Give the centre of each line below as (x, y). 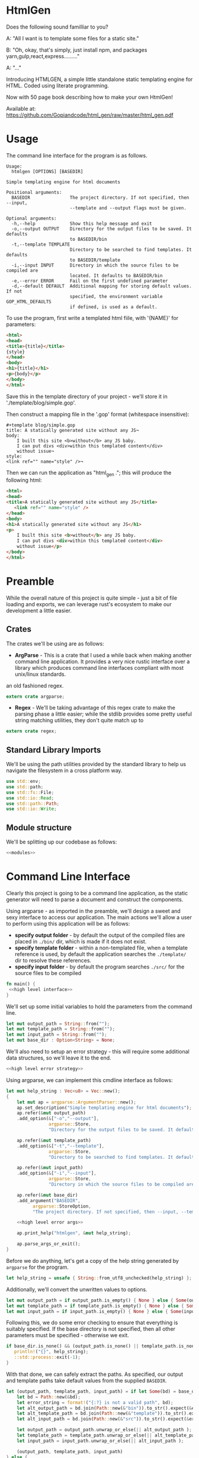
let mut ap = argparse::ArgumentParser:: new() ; (76, 1102)
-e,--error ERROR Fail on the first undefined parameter (90, 281)
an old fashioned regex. (35, 685)
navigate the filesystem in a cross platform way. (64, 770)
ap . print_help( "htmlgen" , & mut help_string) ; (74, 1233)
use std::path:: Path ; (33, 804)
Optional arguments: (32, 218)
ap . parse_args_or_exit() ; (49, 1244)
